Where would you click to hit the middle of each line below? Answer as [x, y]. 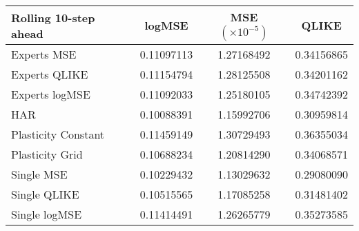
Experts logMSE [51, 94]
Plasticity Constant [58, 134]
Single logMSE [47, 214]
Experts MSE [44, 54]
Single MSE [39, 174]
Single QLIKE [45, 194]
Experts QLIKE [50, 74]
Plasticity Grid [47, 154]
